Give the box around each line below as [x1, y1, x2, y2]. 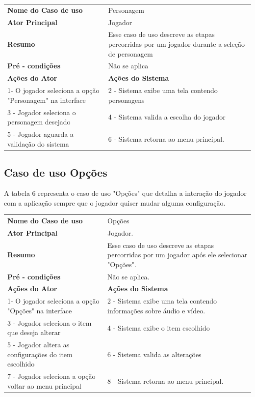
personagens [108, 94, 145, 105]
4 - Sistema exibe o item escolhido [107, 322, 210, 333]
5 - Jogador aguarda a [7, 129, 74, 139]
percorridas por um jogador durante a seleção [108, 39, 245, 49]
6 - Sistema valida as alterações [107, 349, 202, 359]
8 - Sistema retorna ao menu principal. [107, 375, 224, 386]
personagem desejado [7, 117, 71, 127]
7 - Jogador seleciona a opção [7, 371, 96, 381]
